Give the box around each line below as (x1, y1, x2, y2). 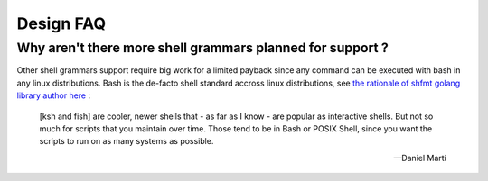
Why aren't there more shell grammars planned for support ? (16, 40, 389, 56)
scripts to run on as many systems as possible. (39, 136, 214, 147)
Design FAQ (16, 14, 107, 33)
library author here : (16, 90, 91, 101)
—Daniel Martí (393, 152, 446, 163)
